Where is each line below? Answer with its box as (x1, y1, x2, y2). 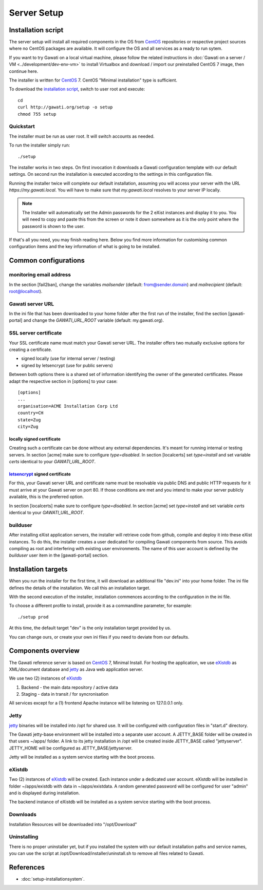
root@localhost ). (9, 288, 42, 294)
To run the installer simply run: (9, 142, 70, 148)
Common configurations (9, 256, 85, 265)
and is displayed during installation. (9, 790, 80, 796)
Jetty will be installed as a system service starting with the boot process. (9, 754, 155, 760)
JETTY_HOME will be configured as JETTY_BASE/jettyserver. (9, 745, 132, 751)
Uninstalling (9, 833, 38, 840)
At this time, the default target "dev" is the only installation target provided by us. (9, 625, 171, 631)
